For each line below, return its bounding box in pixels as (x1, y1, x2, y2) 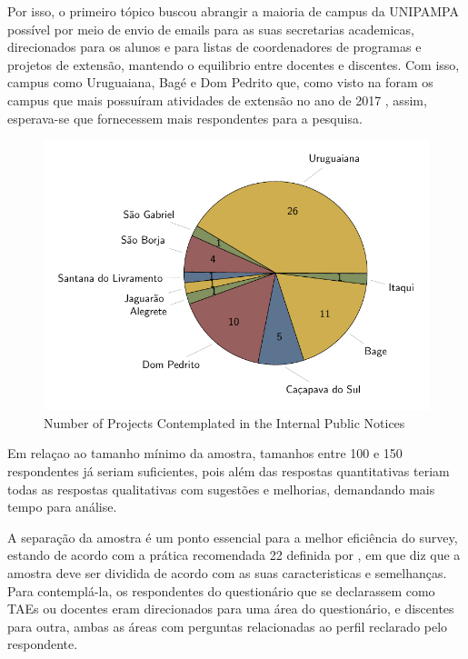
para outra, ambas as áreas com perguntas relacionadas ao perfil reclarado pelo (7, 616, 448, 635)
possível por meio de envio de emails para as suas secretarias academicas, (7, 19, 414, 38)
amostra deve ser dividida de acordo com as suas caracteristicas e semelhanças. (7, 563, 447, 582)
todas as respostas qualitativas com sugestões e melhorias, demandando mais (7, 479, 435, 498)
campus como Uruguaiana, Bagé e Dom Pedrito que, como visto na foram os (7, 73, 433, 92)
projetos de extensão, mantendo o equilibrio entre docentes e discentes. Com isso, (7, 55, 460, 74)
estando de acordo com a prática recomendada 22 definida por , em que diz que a (7, 545, 461, 564)
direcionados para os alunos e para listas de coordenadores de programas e (7, 37, 422, 56)
